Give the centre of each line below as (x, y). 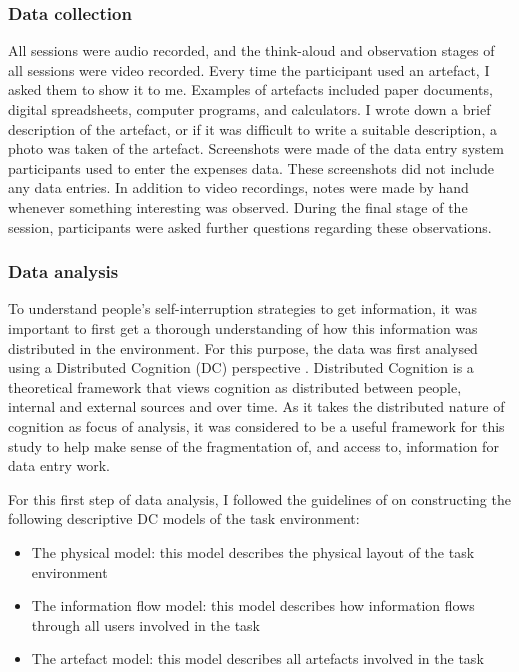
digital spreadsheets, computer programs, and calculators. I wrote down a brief (249, 109)
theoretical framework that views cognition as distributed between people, (235, 386)
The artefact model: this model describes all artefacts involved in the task (257, 658)
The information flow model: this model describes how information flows (253, 605)
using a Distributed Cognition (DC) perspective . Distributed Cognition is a (241, 367)
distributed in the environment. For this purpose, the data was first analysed (243, 347)
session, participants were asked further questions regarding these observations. (250, 226)
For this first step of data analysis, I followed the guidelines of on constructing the (259, 498)
